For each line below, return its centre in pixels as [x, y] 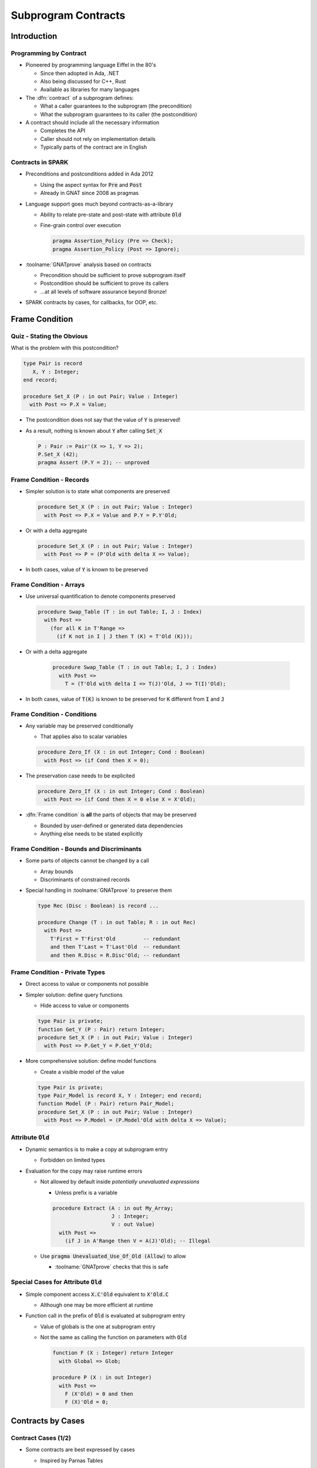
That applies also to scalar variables [84, 736]
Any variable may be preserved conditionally [80, 726]
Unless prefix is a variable [86, 1193]
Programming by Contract [49, 53]
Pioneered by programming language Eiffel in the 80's [91, 65]
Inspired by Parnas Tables [72, 1460]
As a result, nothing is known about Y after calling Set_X [94, 430]
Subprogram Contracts [68, 15]
